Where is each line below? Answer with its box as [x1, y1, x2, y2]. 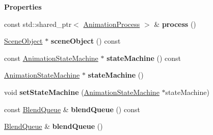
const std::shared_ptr [4, 18, 72, 29]
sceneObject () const [50, 36, 121, 46]
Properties [4, 2, 42, 12]
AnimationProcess [83, 18, 140, 29]
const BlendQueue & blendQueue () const [4, 104, 140, 114]
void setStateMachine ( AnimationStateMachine [4, 86, 159, 97]
